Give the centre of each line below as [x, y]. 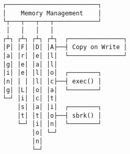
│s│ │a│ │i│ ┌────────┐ [59, 107]
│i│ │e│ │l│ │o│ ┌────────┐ [52, 73]
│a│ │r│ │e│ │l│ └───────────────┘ [65, 56]
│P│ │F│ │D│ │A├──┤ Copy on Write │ [65, 47]
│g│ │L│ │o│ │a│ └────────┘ [52, 90]
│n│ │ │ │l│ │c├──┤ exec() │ [52, 81]
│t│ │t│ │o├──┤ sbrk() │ [59, 115]
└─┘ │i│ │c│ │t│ [30, 98]
